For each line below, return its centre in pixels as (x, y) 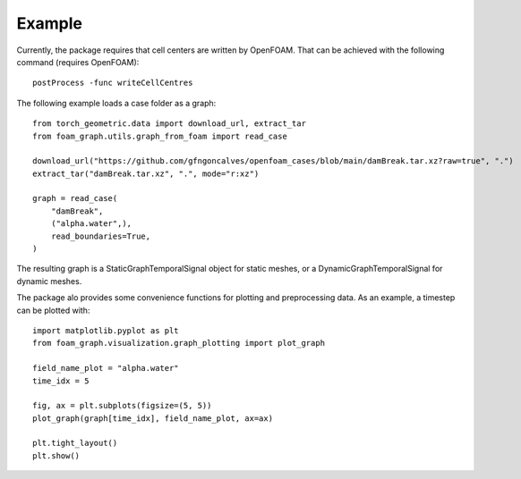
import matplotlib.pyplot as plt (106, 330)
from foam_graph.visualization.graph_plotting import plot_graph (179, 343)
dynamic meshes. (49, 281)
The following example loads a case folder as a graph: (116, 103)
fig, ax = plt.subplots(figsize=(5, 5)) (122, 406)
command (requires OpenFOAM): (78, 62)
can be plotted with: (53, 310)
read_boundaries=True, (101, 236)
